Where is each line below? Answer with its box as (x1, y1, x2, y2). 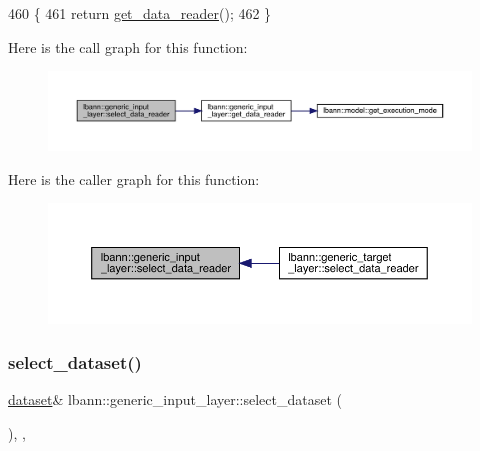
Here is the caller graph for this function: (8, 168, 260, 189)
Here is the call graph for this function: (8, 36, 248, 57)
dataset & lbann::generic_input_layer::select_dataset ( (8, 389, 343, 410)
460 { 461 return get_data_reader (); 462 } (8, 3, 272, 23)
